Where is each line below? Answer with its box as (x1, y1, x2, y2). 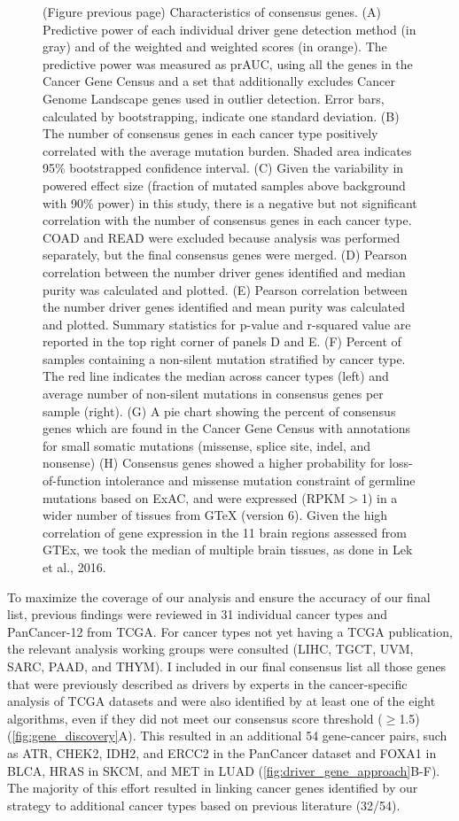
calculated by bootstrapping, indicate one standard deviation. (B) (43, 106, 400, 125)
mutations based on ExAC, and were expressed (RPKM (43, 488, 346, 507)
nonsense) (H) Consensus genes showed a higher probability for (43, 453, 385, 472)
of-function (43, 471, 102, 490)
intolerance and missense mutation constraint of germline (105, 471, 416, 490)
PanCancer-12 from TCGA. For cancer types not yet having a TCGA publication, (7, 622, 453, 640)
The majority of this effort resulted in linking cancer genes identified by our (7, 778, 418, 797)
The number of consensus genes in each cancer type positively (43, 124, 378, 143)
